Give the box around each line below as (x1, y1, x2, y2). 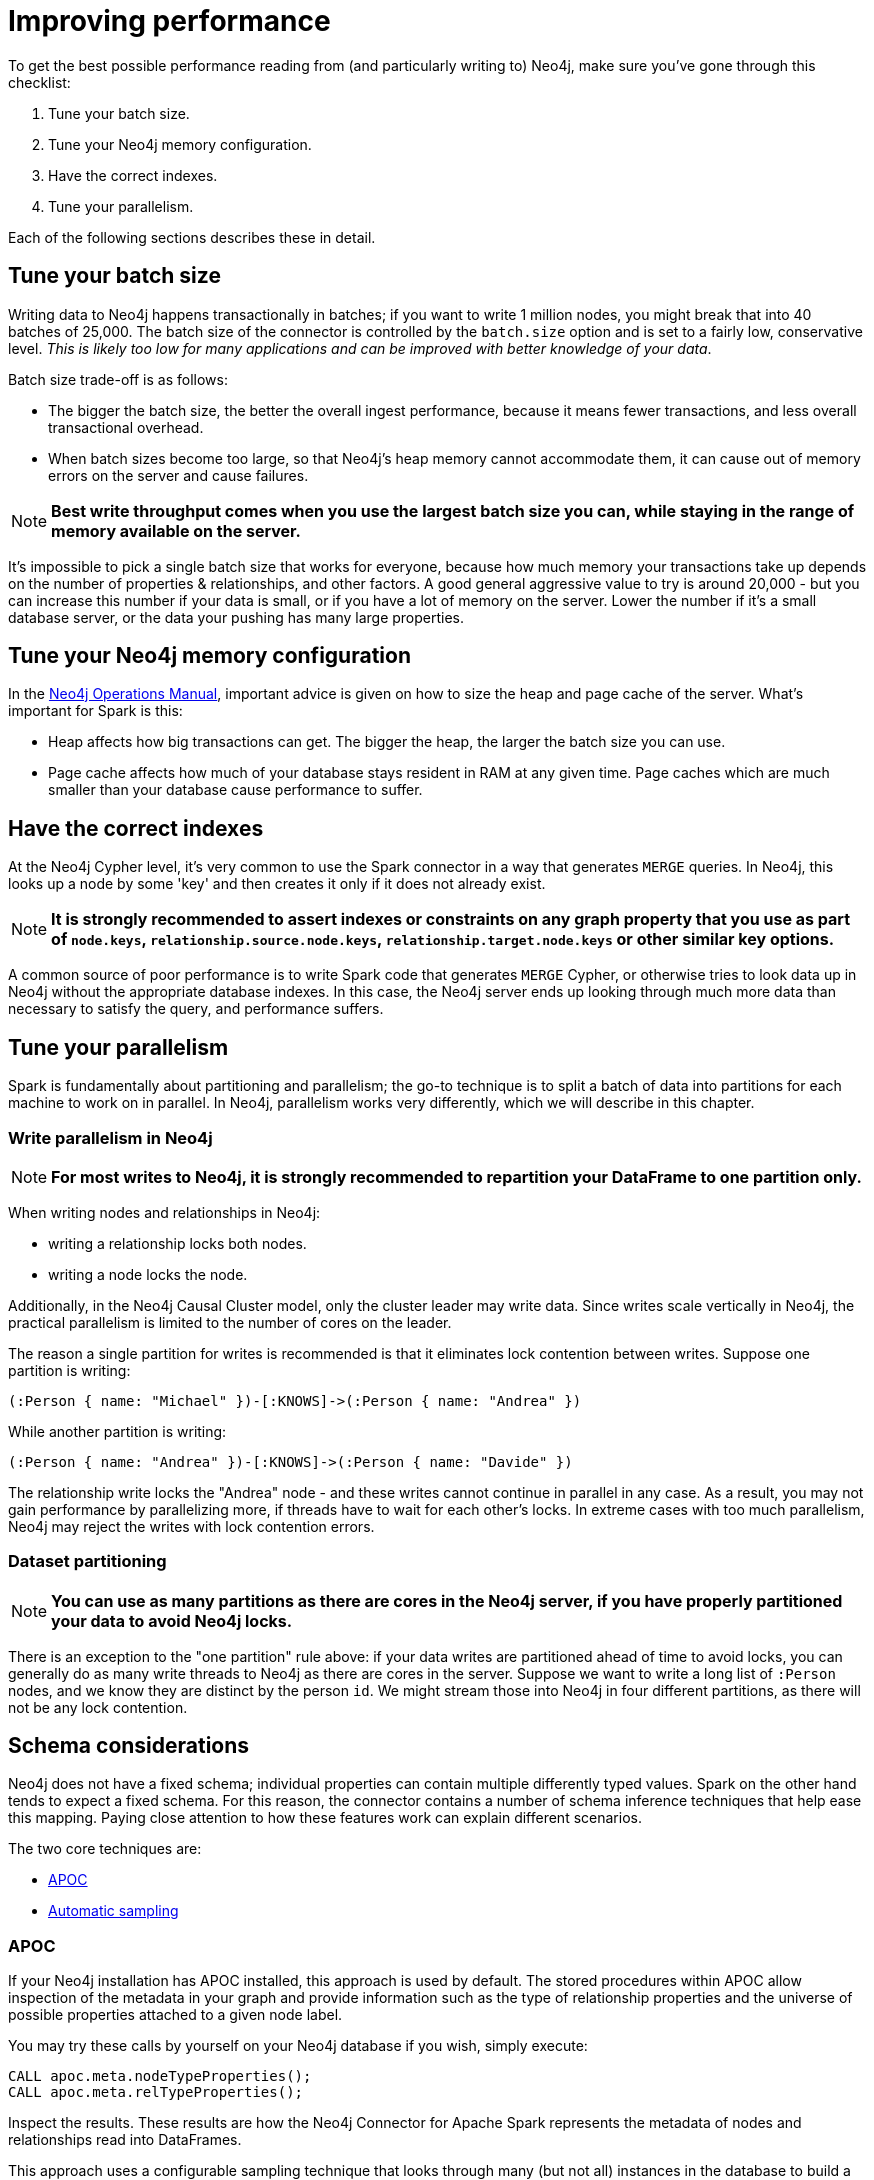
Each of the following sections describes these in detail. (8, 228, 376, 246)
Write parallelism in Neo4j (8, 1127, 213, 1148)
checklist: (8, 73, 71, 91)
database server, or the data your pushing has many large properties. (8, 608, 465, 626)
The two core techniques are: (8, 1840, 202, 1858)
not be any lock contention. (8, 1698, 188, 1716)
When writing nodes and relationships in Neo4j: (8, 1203, 321, 1221)
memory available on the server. (51, 520, 301, 541)
